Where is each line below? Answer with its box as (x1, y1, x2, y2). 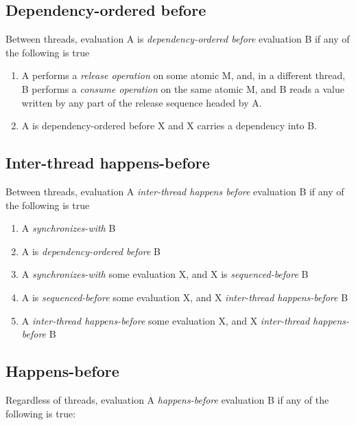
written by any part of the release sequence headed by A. (21, 95, 262, 109)
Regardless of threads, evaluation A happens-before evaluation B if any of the (5, 392, 329, 406)
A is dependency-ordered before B (21, 243, 161, 258)
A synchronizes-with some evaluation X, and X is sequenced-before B (21, 267, 309, 281)
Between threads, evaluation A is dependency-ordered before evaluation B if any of (5, 32, 350, 46)
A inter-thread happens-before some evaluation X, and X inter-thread (21, 313, 310, 327)
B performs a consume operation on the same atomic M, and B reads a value (21, 81, 344, 96)
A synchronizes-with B (21, 221, 116, 235)
